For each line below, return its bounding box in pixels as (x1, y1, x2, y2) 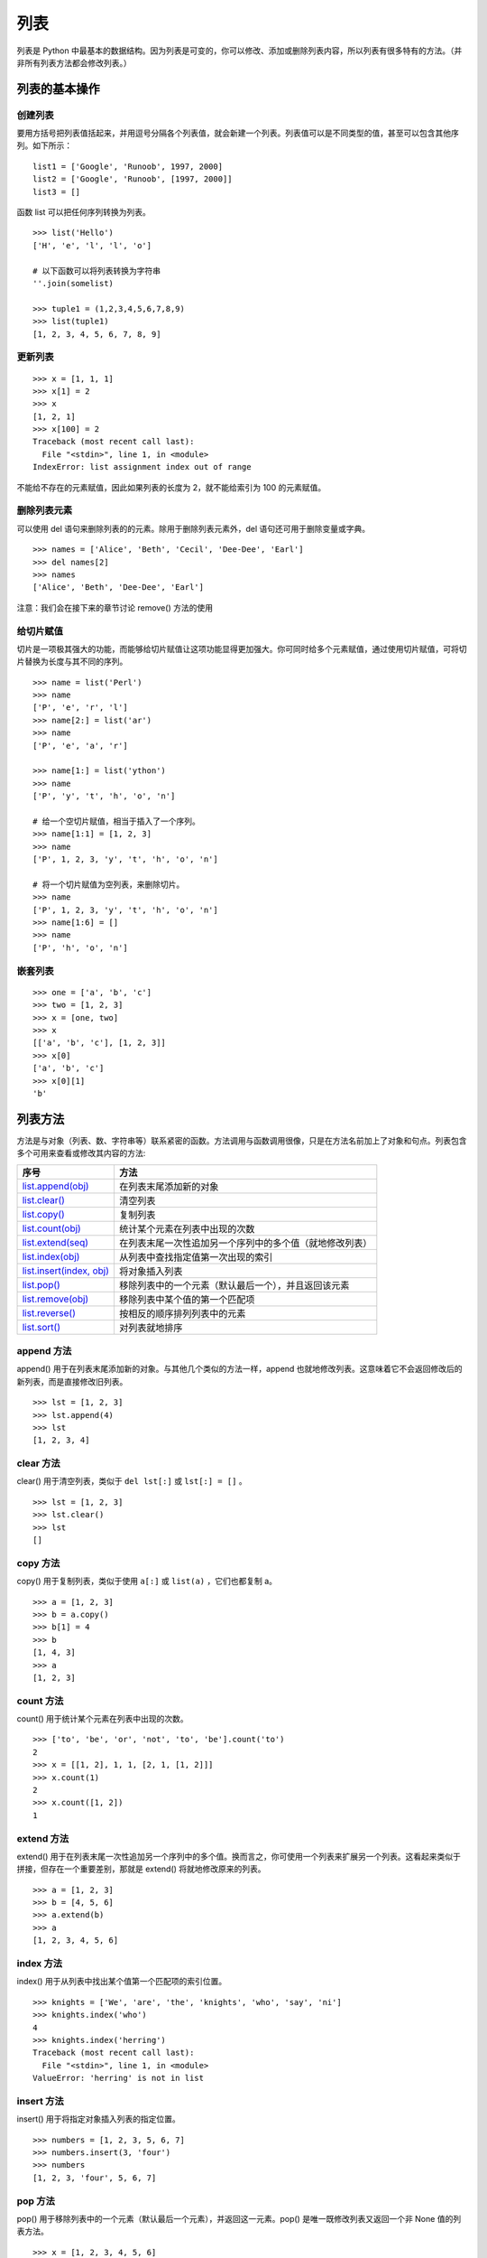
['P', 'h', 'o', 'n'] (32, 942, 128, 953)
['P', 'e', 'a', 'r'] (32, 741, 128, 751)
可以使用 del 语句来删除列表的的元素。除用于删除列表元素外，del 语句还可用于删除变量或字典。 (16, 523, 371, 534)
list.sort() (22, 1320, 60, 1333)
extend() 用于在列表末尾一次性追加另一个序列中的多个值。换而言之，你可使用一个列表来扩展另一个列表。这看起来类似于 (16, 1851, 462, 1861)
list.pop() (22, 1278, 60, 1291)
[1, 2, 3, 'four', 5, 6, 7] (32, 2172, 157, 2183)
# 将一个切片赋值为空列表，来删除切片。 (32, 879, 185, 890)
